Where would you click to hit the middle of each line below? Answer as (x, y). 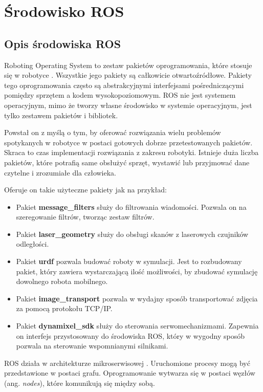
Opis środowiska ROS (63, 43)
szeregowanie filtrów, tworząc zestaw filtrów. (85, 217)
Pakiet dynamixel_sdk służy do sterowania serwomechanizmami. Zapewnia (137, 326)
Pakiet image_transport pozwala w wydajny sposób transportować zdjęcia (137, 298)
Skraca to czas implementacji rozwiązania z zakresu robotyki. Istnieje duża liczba (131, 152)
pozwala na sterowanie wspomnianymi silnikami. (92, 346)
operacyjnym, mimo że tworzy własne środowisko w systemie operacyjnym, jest (128, 105)
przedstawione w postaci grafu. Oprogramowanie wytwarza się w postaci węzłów (130, 373)
